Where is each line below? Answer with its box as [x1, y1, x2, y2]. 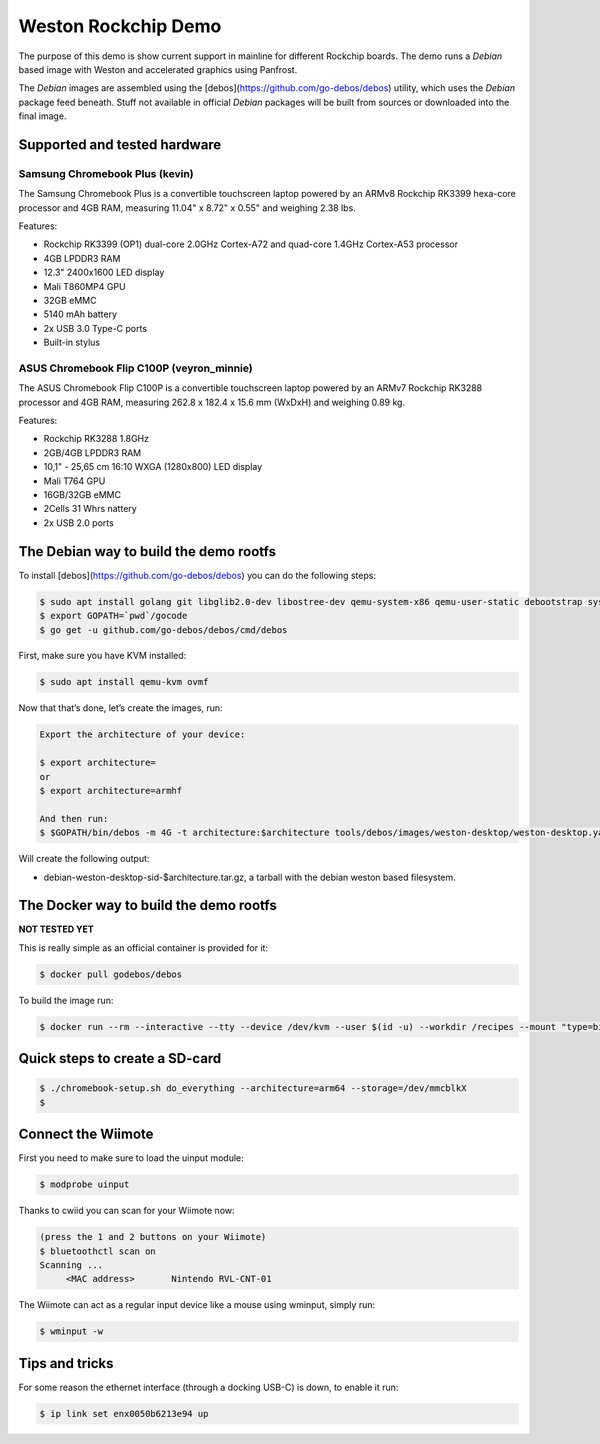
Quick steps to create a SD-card [18, 1050, 222, 1067]
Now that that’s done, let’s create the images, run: [18, 702, 224, 714]
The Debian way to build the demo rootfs [18, 543, 277, 560]
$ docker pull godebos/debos [39, 968, 183, 980]
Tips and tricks [18, 1355, 114, 1372]
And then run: [39, 813, 109, 824]
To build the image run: [18, 994, 114, 1006]
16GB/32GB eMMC [43, 489, 122, 501]
